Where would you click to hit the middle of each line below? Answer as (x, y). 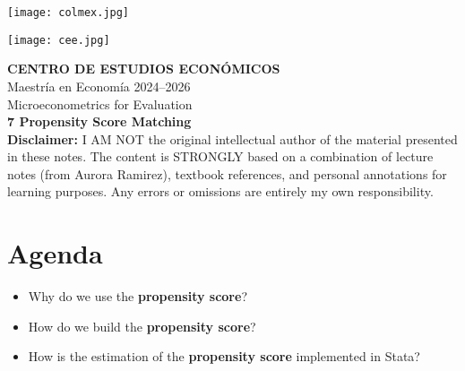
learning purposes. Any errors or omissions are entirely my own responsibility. (220, 191)
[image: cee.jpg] (59, 40)
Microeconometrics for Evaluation (100, 104)
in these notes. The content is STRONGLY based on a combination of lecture (220, 156)
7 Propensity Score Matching (99, 121)
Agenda (55, 253)
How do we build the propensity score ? (142, 326)
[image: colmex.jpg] (69, 13)
